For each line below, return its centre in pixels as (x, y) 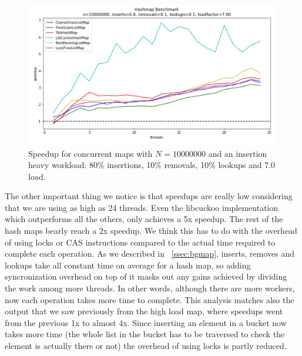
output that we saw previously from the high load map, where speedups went (144, 311)
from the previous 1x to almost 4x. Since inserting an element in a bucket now (146, 322)
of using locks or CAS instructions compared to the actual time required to (140, 242)
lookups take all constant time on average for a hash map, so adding (128, 265)
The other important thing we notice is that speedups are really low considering (149, 196)
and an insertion (238, 153)
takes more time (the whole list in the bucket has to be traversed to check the (145, 334)
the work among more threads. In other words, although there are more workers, (150, 288)
